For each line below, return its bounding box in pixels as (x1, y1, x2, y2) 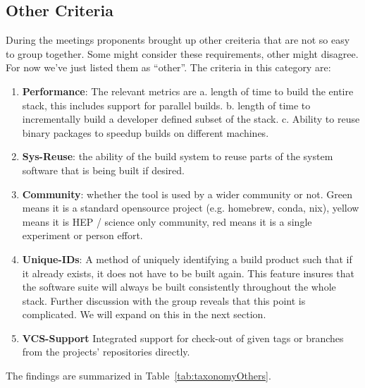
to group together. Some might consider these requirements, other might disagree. (6, 46, 359, 61)
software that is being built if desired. (22, 162, 185, 177)
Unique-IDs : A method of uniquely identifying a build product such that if (22, 251, 352, 266)
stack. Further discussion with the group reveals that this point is (22, 293, 306, 308)
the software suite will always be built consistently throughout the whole (22, 279, 336, 294)
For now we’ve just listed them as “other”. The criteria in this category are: (6, 60, 331, 75)
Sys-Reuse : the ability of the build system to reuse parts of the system (22, 149, 333, 164)
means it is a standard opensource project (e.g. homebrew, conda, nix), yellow (22, 200, 359, 215)
